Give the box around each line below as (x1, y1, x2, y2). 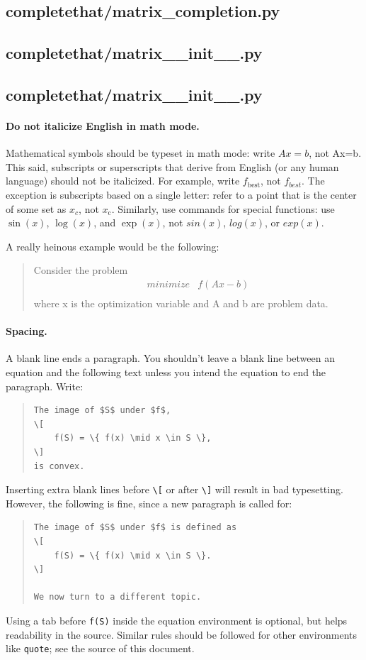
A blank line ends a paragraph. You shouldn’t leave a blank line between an (6, 351, 335, 365)
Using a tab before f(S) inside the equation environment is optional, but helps (6, 612, 348, 627)
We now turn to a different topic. (33, 592, 202, 603)
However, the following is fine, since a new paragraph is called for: (6, 495, 292, 510)
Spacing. (6, 324, 47, 339)
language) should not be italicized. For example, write (6, 173, 240, 188)
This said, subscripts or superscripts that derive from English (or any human (6, 159, 339, 174)
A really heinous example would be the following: (6, 238, 219, 253)
